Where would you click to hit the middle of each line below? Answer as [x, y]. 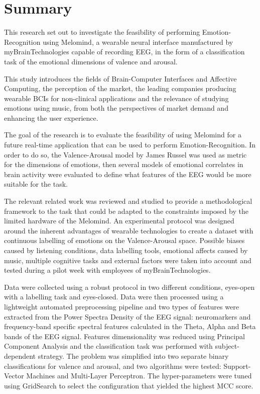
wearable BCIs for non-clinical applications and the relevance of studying [116, 98]
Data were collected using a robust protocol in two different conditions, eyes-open [129, 287]
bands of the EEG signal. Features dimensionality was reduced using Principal [124, 336]
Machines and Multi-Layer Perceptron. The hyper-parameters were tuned [139, 376]
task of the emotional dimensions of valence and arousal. [91, 61]
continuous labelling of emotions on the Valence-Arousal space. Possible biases [124, 240]
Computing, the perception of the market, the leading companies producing [120, 88]
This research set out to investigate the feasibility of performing [102, 32]
